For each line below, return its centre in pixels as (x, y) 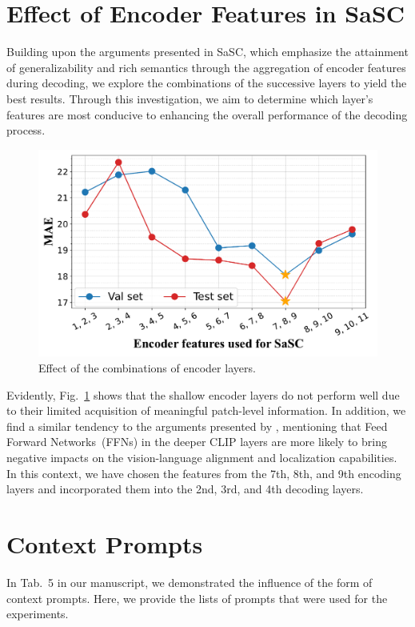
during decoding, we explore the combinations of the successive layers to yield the (207, 83)
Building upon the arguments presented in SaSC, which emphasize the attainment (207, 52)
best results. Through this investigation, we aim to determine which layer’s (190, 98)
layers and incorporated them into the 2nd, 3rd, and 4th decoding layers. (185, 489)
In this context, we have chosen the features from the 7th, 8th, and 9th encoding (204, 473)
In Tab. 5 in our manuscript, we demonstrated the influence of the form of (190, 582)
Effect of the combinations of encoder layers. (147, 368)
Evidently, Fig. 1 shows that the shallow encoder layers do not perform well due (203, 394)
